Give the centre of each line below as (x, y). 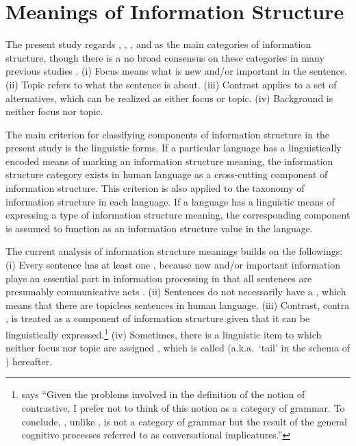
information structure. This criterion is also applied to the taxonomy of (155, 188)
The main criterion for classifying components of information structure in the (168, 134)
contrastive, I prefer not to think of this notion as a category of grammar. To (183, 408)
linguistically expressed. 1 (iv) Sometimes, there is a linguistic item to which (164, 333)
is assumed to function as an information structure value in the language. (159, 228)
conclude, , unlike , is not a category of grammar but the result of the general (184, 421)
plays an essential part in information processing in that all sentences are (159, 278)
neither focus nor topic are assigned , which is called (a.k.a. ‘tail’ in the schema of (178, 348)
